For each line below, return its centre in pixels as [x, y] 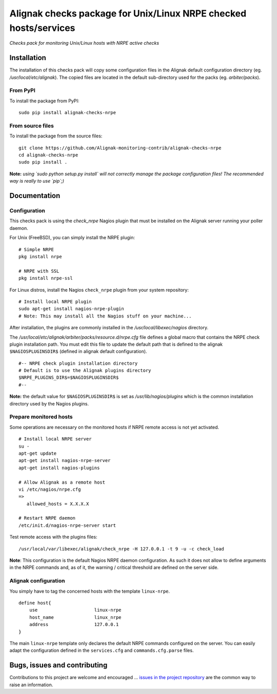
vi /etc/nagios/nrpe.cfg [50, 489]
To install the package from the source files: [56, 136]
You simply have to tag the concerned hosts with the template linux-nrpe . [90, 591]
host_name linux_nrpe [75, 617]
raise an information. [31, 685]
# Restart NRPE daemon [47, 518]
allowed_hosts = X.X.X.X [58, 504]
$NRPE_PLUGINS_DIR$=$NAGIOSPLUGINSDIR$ [69, 378]
